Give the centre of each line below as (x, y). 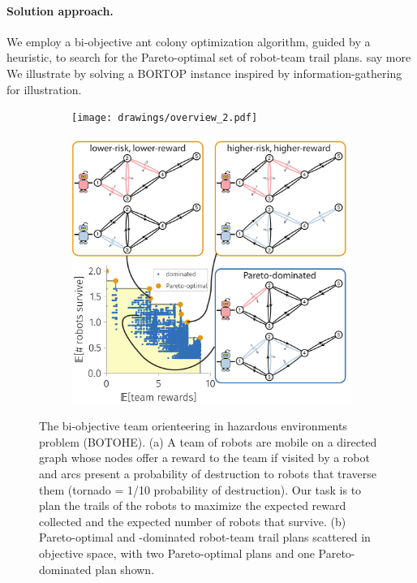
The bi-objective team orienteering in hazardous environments (193, 426)
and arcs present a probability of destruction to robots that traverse (208, 474)
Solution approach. (60, 10)
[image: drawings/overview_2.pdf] (165, 118)
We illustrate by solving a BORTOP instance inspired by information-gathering (204, 73)
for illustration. (44, 89)
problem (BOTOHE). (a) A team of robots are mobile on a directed (208, 441)
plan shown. (125, 569)
